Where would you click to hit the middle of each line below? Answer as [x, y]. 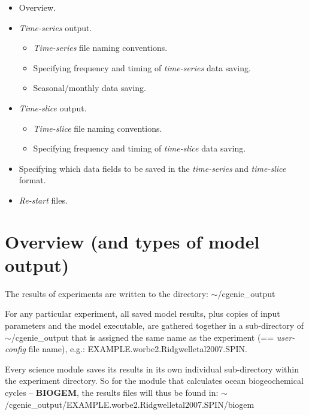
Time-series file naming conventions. [100, 48]
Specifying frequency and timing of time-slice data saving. [140, 148]
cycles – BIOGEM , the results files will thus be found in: [112, 392]
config [16, 349]
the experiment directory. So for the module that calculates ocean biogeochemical [154, 381]
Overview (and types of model [132, 241]
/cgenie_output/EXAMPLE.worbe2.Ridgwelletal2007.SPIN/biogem [130, 404]
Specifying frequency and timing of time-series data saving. [142, 67]
